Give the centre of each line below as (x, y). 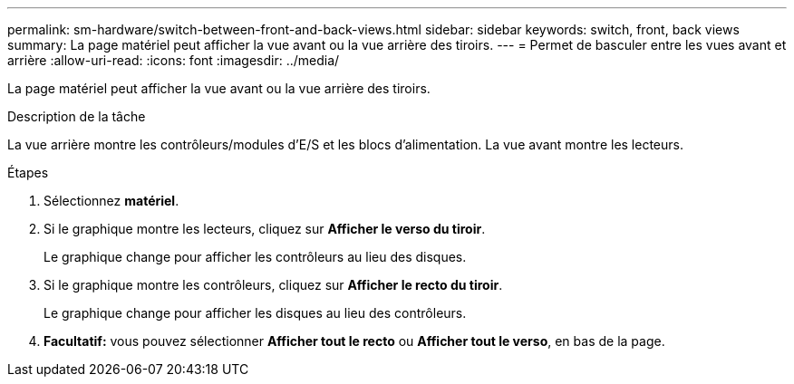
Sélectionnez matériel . (111, 201)
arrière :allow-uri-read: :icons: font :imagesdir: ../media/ (174, 60)
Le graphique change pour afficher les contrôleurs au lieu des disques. (255, 257)
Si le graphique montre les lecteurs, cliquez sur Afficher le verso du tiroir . (265, 229)
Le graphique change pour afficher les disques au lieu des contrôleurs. (255, 313)
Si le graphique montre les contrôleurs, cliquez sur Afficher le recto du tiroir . (273, 285)
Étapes (28, 173)
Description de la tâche (77, 116)
